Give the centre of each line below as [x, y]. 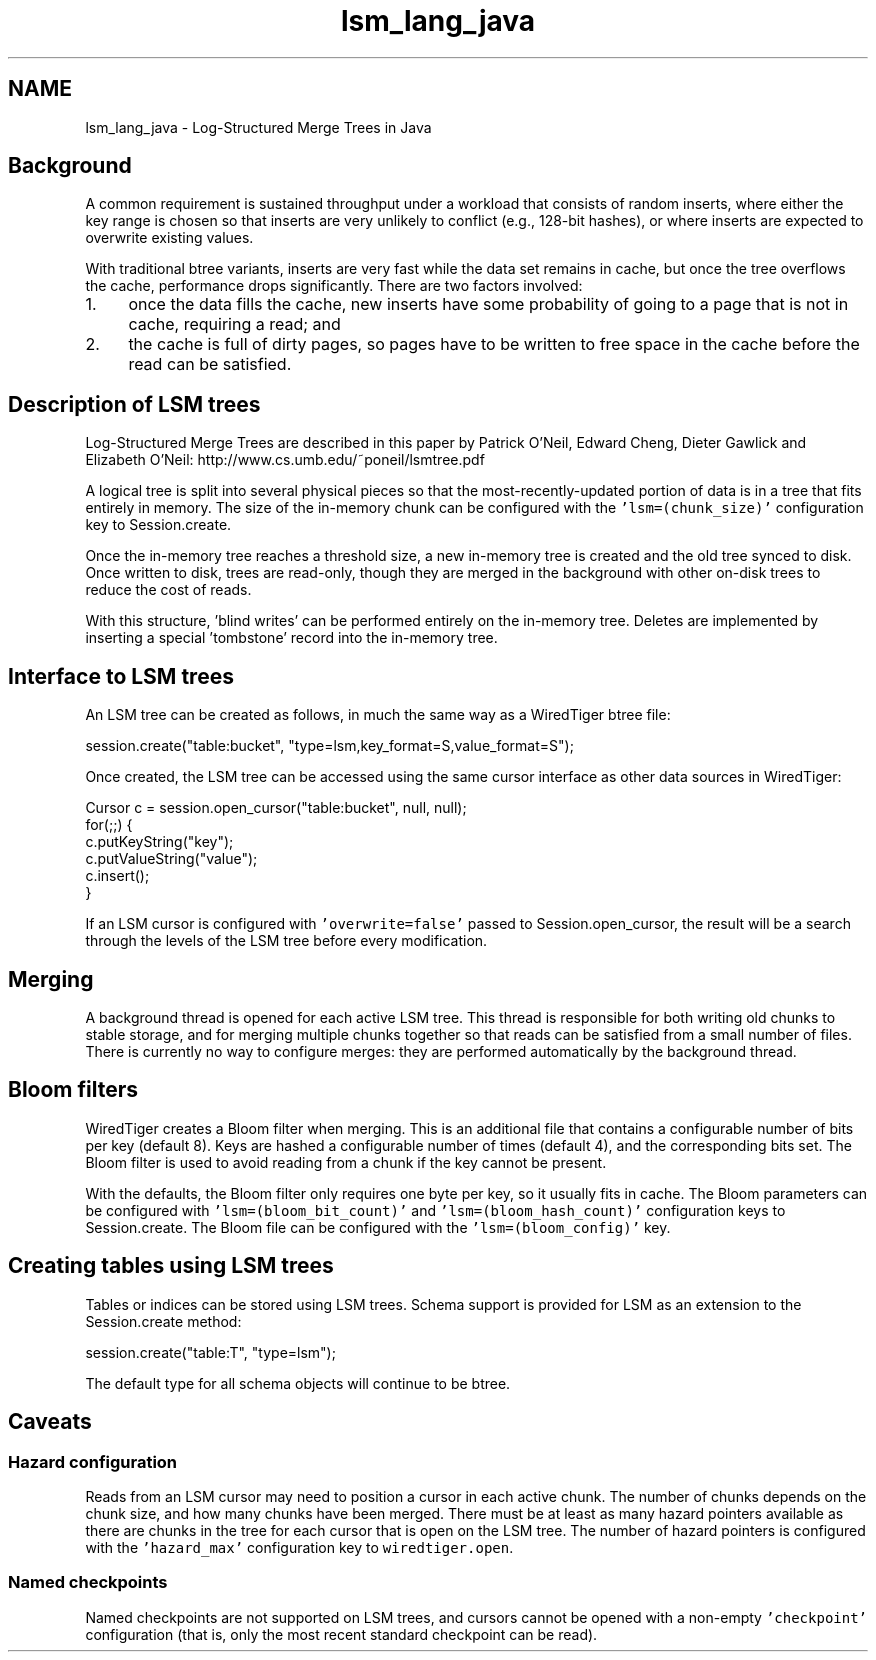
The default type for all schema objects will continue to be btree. [298, 1383]
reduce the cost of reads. [168, 590]
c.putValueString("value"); [171, 859]
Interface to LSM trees [121, 676]
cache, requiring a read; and [234, 324]
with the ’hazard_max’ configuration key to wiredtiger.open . [299, 1547]
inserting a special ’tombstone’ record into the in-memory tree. [291, 638]
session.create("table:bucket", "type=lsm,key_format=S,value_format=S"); [329, 746]
